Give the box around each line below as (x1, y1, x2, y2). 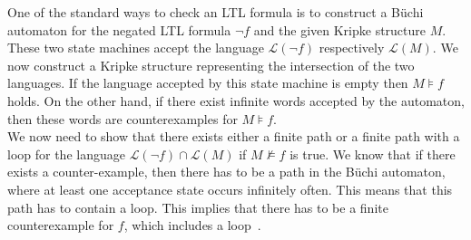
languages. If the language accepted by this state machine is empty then (7, 73, 408, 92)
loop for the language (7, 144, 125, 163)
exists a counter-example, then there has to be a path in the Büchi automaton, (7, 162, 446, 181)
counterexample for (7, 216, 114, 235)
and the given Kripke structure (253, 20, 427, 39)
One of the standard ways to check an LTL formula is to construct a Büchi (7, 3, 424, 21)
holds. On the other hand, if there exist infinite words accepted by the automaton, (7, 91, 465, 110)
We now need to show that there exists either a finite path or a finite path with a (7, 127, 460, 146)
